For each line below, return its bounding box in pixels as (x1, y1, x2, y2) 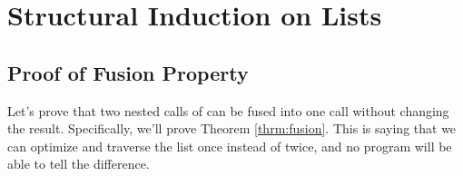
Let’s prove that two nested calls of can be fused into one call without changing (7, 101, 449, 120)
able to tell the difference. (7, 154, 150, 173)
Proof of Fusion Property (7, 58, 249, 86)
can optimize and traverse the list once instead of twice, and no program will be (7, 136, 452, 155)
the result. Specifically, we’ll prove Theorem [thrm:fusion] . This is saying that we (7, 119, 457, 138)
